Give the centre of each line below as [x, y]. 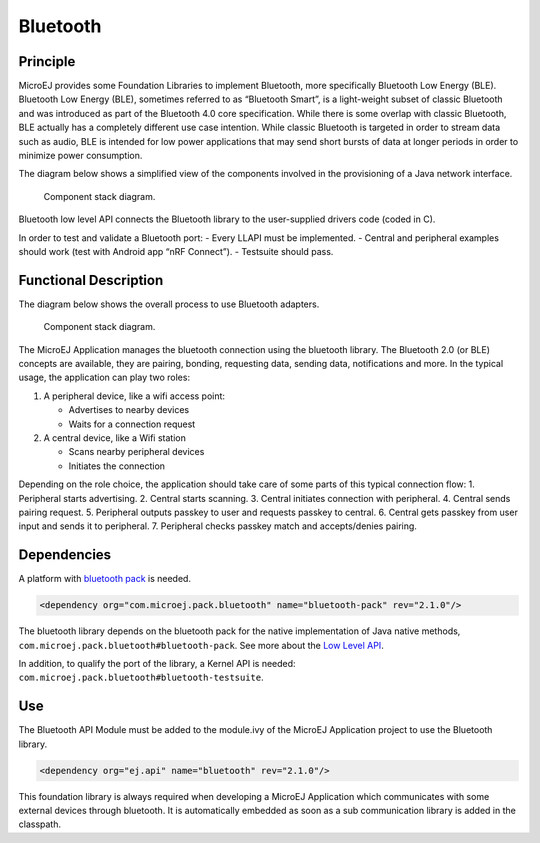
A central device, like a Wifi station [115, 438]
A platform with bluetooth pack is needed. [105, 579]
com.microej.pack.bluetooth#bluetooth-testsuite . [141, 677]
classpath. [40, 824]
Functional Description [91, 280]
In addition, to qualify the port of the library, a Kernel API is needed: [157, 663]
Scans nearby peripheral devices [136, 452]
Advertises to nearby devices [129, 410]
